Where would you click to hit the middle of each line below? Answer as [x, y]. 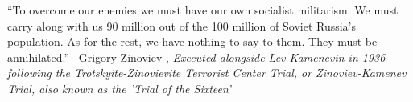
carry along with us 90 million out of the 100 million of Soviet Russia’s [182, 25]
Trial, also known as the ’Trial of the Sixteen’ [119, 88]
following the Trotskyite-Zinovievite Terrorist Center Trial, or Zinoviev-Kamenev [207, 73]
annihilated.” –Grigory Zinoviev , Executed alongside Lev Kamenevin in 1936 [196, 57]
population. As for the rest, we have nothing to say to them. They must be [192, 41]
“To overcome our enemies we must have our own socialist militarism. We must [203, 10]
